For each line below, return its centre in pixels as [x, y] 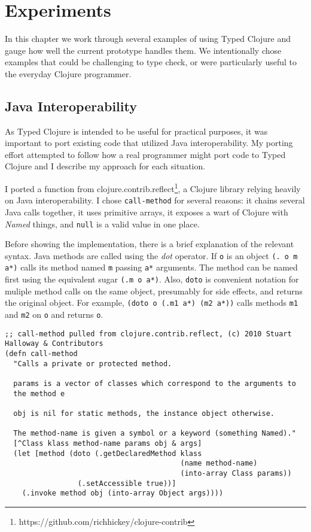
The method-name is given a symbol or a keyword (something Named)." [155, 434]
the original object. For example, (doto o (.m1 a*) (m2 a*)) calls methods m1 [152, 303]
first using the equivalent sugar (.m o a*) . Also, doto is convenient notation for [152, 279]
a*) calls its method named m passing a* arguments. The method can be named [151, 267]
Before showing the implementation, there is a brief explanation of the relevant [150, 244]
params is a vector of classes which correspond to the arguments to [155, 383]
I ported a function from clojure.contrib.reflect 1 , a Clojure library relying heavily [153, 188]
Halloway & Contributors [54, 344]
